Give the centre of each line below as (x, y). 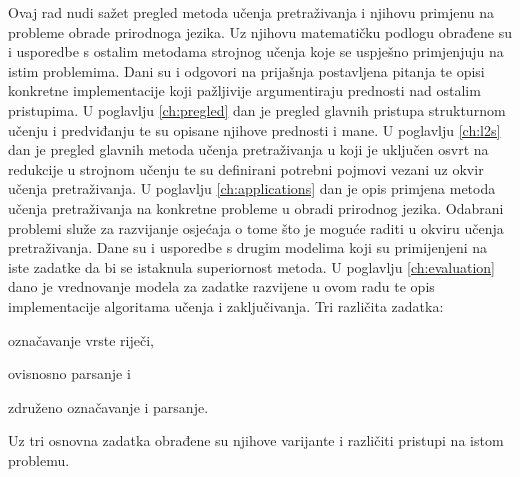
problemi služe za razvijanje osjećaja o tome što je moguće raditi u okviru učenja (256, 227)
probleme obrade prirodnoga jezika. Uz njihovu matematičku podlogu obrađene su (260, 31)
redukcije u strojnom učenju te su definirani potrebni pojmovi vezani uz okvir (246, 168)
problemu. (39, 459)
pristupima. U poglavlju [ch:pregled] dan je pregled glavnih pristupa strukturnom (257, 109)
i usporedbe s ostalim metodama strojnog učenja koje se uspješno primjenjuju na (256, 51)
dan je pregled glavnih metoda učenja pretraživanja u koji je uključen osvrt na (248, 149)
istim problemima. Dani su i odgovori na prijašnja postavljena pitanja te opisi (246, 70)
